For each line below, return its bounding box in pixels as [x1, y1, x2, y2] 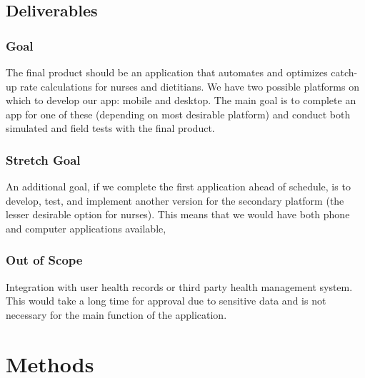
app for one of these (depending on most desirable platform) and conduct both [6, 106, 351, 121]
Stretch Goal [6, 150, 81, 168]
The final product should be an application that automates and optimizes [6, 65, 328, 79]
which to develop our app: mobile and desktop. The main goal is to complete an [6, 93, 356, 108]
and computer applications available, [6, 220, 166, 235]
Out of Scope [6, 251, 83, 269]
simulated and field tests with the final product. [6, 121, 215, 136]
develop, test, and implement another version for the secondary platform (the [6, 193, 344, 208]
